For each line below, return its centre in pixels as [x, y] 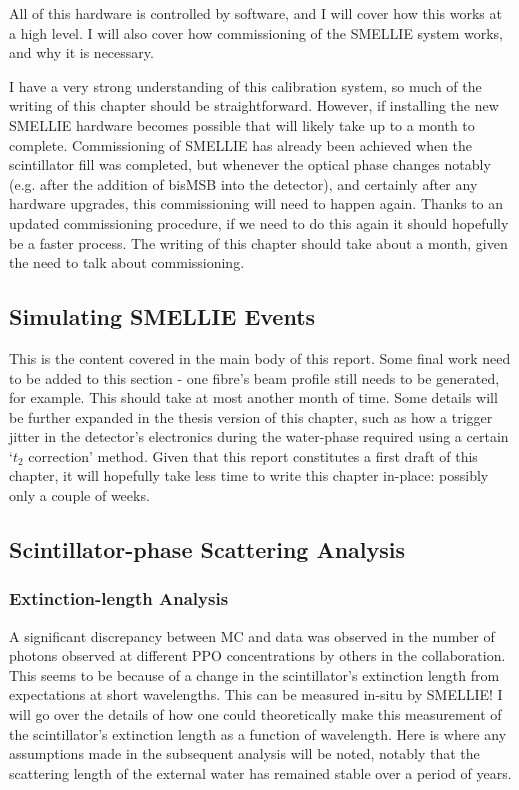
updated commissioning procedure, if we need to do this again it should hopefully [259, 222]
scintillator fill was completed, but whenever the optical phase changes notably [250, 164]
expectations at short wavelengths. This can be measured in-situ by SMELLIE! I [256, 694]
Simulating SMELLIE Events [162, 316]
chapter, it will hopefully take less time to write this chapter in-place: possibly [249, 475]
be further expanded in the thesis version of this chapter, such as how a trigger [251, 416]
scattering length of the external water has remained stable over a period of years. [260, 772]
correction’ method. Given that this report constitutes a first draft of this [253, 455]
